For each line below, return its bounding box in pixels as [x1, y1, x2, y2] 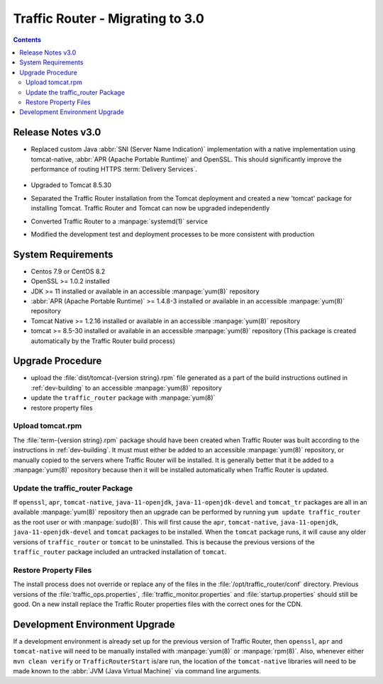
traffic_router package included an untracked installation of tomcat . [13, 548, 227, 556]
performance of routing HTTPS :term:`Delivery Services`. [30, 164, 198, 173]
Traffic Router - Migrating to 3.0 [13, 11, 205, 26]
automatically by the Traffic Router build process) [30, 337, 175, 345]
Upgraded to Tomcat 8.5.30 [30, 181, 112, 189]
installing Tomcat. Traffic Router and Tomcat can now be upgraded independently [30, 204, 270, 213]
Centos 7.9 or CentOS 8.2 [30, 267, 106, 276]
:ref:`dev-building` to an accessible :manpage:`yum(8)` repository [30, 383, 223, 392]
